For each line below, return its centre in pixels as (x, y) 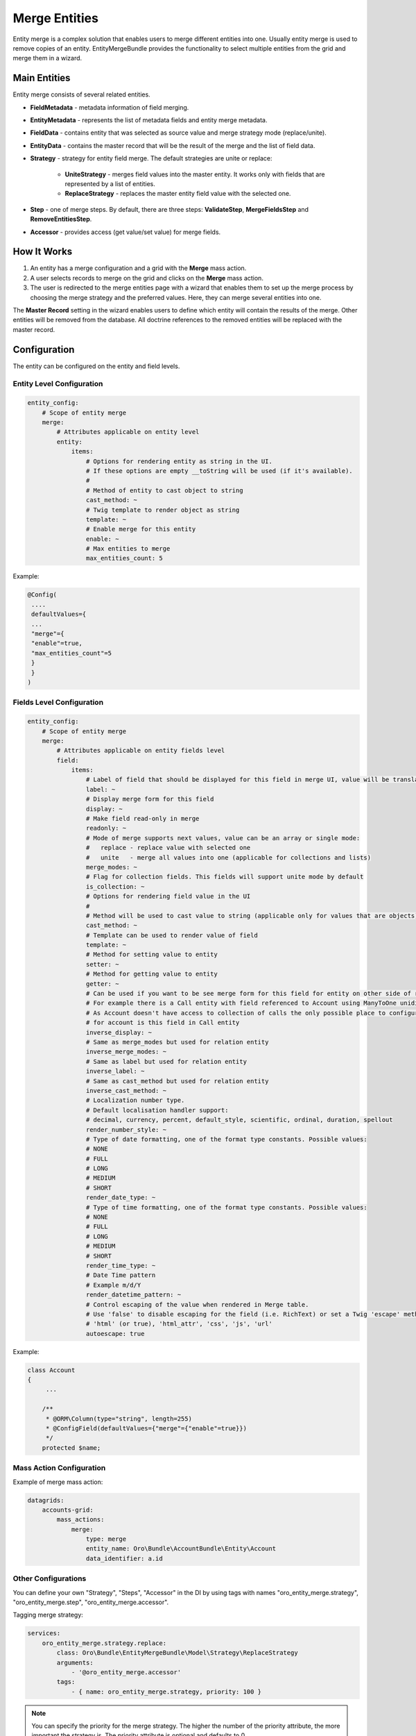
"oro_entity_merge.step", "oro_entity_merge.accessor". (91, 1602)
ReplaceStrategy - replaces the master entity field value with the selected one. (178, 194)
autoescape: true (115, 1334)
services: (44, 1633)
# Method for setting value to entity (151, 954)
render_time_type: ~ (121, 1265)
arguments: (75, 1662)
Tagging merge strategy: (48, 1615)
